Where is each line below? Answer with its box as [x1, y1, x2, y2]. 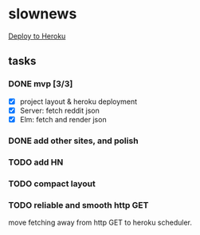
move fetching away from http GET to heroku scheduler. [8, 217, 193, 227]
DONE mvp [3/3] [8, 78, 73, 90]
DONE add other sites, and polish [8, 135, 139, 146]
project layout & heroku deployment [19, 97, 138, 106]
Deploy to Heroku [8, 31, 66, 41]
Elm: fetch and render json [19, 114, 107, 124]
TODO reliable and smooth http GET [8, 199, 149, 210]
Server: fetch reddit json [19, 106, 100, 115]
